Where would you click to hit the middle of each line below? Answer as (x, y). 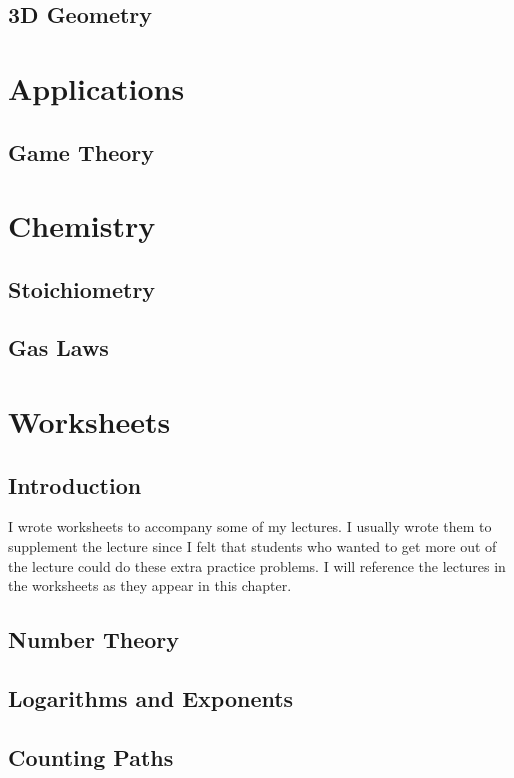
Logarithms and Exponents (151, 698)
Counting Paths (91, 756)
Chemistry (82, 225)
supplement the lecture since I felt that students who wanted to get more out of (252, 546)
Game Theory (81, 151)
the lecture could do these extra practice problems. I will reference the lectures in (257, 565)
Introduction (75, 484)
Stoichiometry (82, 288)
